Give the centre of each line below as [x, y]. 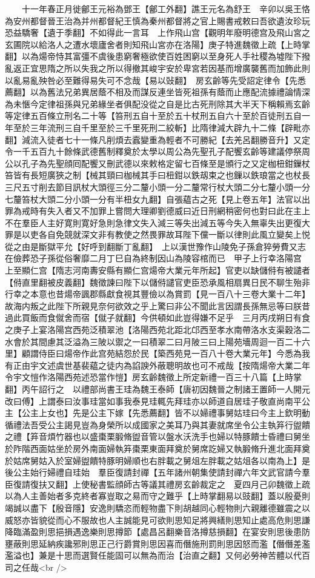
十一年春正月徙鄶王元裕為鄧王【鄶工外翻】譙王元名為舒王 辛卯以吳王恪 [166, 8]
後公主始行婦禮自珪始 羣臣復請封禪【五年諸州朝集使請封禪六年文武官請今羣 [157, 472]
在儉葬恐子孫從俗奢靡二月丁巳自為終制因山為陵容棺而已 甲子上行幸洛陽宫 [153, 258]
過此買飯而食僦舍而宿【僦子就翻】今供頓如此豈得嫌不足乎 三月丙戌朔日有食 [157, 318]
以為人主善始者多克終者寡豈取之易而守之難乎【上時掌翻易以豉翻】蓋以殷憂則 [157, 496]
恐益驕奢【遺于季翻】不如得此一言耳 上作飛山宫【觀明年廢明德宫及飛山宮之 [157, 32]
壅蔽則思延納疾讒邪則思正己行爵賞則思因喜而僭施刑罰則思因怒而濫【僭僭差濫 [157, 543]
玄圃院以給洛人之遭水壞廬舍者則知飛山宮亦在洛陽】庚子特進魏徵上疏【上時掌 [157, 44]
